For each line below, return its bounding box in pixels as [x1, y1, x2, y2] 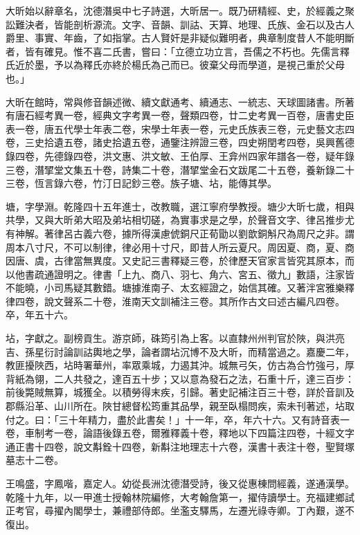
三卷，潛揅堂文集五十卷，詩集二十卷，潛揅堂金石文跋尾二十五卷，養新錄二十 [6, 162, 354, 176]
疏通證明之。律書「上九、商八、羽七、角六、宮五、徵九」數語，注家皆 [34, 266, 354, 281]
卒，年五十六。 [6, 307, 73, 322]
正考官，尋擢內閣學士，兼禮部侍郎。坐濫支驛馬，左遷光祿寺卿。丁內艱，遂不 [6, 503, 354, 518]
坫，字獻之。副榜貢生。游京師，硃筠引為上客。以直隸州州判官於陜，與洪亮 [6, 331, 345, 345]
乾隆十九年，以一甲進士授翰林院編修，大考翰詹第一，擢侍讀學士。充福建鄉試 [6, 489, 354, 504]
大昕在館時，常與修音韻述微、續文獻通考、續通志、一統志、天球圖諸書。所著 [6, 94, 354, 109]
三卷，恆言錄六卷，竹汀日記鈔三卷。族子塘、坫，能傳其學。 [6, 176, 277, 190]
